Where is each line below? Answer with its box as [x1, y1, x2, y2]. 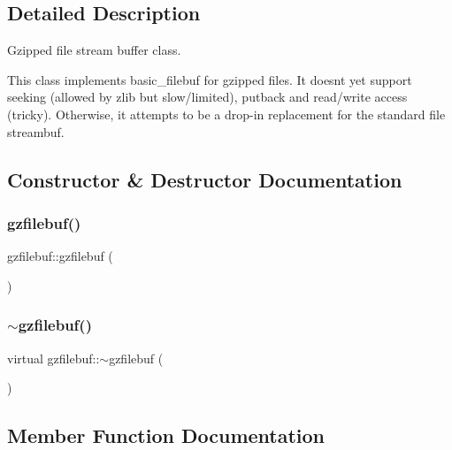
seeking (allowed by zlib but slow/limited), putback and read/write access [7, 88, 408, 106]
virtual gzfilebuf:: [7, 348, 100, 367]
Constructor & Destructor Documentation [7, 165, 402, 193]
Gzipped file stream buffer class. [7, 41, 181, 59]
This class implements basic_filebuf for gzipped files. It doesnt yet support [7, 70, 412, 88]
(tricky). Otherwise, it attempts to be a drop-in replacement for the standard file [7, 104, 446, 123]
